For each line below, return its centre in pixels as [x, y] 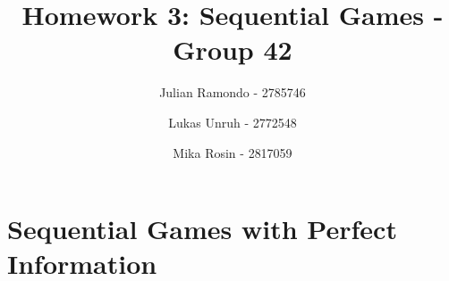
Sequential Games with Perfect [202, 229]
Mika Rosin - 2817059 [233, 152]
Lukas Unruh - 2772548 [233, 122]
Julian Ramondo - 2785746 [233, 92]
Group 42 [233, 50]
